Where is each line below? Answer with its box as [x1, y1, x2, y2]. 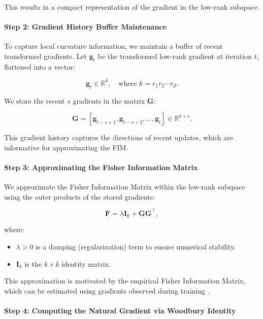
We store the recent [4, 95, 65, 106]
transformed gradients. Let [4, 50, 87, 61]
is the [24, 258, 42, 269]
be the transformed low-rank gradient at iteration [97, 50, 252, 61]
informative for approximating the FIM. [4, 142, 128, 152]
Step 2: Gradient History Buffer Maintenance [4, 21, 167, 32]
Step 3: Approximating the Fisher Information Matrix [4, 162, 198, 173]
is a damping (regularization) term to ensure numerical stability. [36, 241, 236, 251]
